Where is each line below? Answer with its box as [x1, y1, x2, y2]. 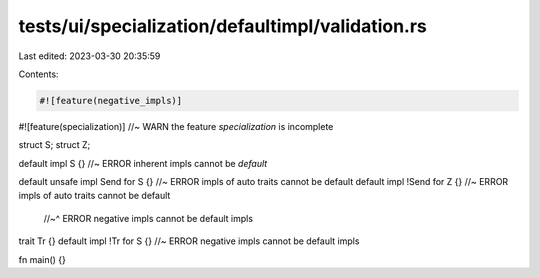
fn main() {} [18, 253, 67, 265]
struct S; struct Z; [18, 139, 91, 151]
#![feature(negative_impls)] [39, 95, 183, 106]
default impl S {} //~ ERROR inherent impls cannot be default [18, 157, 268, 169]
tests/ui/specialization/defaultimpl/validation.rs [18, 15, 427, 37]
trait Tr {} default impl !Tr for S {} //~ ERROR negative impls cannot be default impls [18, 235, 360, 247]
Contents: [18, 68, 59, 80]
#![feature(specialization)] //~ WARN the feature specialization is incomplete [18, 120, 334, 132]
